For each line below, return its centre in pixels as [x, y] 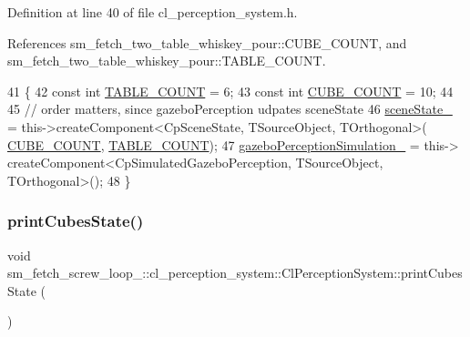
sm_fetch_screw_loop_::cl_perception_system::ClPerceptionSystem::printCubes [235, 273]
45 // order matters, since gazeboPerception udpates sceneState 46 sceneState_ [230, 109]
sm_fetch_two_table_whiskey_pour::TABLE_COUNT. [167, 61]
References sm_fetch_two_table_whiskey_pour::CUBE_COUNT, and [207, 42]
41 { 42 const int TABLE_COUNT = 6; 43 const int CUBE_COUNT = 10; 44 [230, 91]
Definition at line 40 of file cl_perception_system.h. [153, 12]
